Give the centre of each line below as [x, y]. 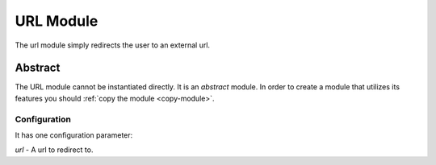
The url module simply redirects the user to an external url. [112, 45]
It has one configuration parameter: [74, 135]
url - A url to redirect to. [54, 150]
